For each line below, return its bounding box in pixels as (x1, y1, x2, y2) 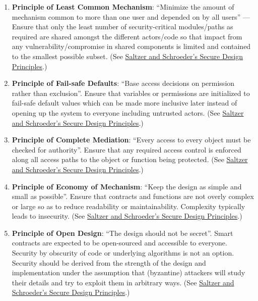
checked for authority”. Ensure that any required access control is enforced (12, 144, 241, 155)
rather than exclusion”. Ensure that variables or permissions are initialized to (12, 87, 250, 98)
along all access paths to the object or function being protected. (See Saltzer (12, 154, 248, 165)
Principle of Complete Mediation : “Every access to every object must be (12, 134, 251, 145)
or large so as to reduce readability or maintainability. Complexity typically (12, 200, 245, 211)
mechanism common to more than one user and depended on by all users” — (12, 11, 250, 22)
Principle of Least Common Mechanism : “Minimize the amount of (12, 2, 234, 12)
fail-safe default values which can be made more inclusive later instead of (12, 97, 237, 108)
